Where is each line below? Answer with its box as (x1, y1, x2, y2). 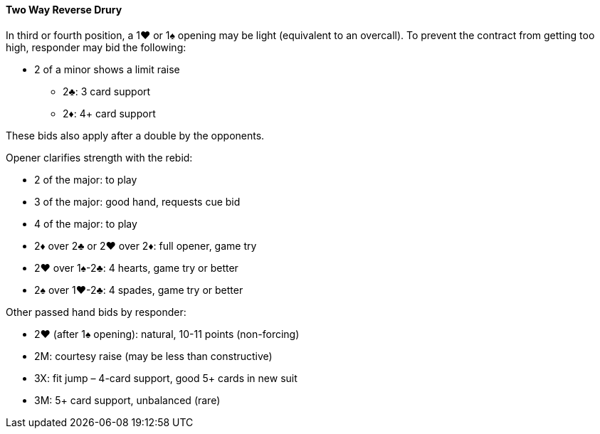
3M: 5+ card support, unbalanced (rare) (34, 393, 221, 406)
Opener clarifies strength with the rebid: (6, 151, 193, 164)
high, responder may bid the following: (6, 41, 186, 53)
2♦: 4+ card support (63, 107, 156, 120)
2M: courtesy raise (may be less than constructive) (34, 349, 273, 362)
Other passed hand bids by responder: (6, 305, 186, 318)
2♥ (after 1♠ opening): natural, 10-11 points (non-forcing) (34, 327, 300, 340)
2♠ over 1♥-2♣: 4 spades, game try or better (34, 283, 243, 296)
